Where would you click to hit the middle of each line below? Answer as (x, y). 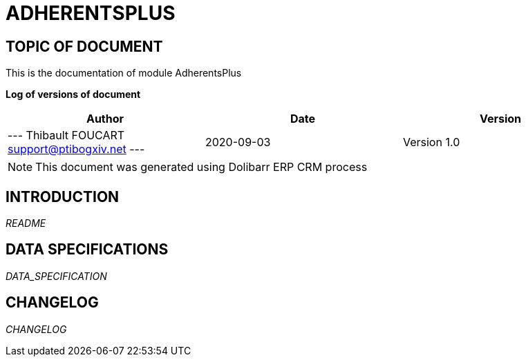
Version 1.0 (431, 142)
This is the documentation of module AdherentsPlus (124, 73)
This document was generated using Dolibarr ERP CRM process (201, 167)
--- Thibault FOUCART (66, 135)
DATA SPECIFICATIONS (87, 250)
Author (105, 119)
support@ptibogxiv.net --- (76, 149)
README (26, 223)
